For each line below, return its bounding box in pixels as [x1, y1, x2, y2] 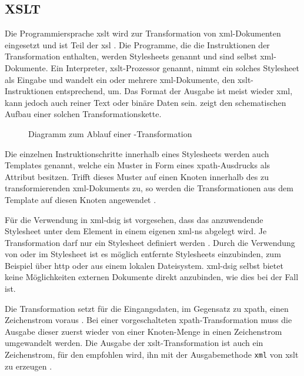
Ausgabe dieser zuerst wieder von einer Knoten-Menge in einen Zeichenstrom [5, 325, 282, 337]
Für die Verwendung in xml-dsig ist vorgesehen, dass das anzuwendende [5, 213, 263, 225]
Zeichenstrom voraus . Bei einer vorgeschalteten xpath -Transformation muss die [5, 314, 292, 326]
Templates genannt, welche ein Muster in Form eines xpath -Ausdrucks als [5, 159, 270, 171]
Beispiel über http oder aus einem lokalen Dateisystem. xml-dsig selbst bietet [5, 259, 283, 271]
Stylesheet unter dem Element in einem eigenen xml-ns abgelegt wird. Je [5, 225, 267, 237]
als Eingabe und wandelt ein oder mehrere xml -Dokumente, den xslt [5, 73, 251, 85]
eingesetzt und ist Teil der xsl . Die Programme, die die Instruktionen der [5, 38, 270, 51]
